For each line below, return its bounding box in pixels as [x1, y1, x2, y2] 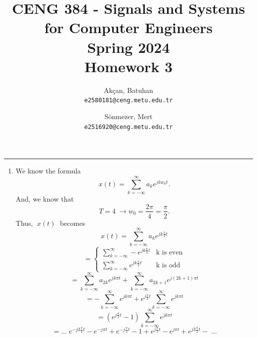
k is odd [156, 261, 180, 269]
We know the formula [15, 166, 81, 176]
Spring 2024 [87, 37, 170, 57]
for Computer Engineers [44, 17, 213, 38]
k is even [156, 249, 183, 256]
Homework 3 [84, 56, 173, 76]
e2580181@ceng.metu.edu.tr [84, 97, 173, 104]
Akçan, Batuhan [104, 84, 153, 95]
